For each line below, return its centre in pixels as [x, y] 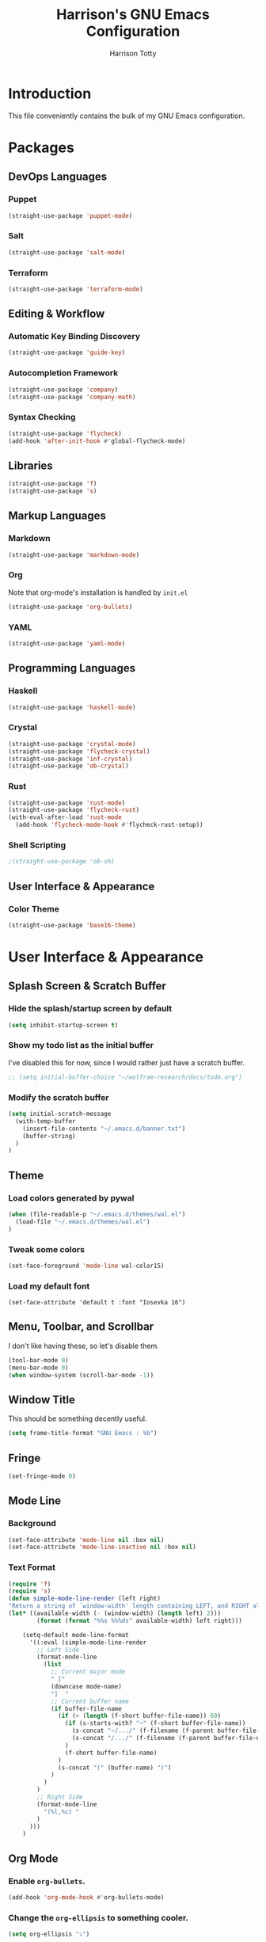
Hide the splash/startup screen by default [90, 1009]
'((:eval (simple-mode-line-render [88, 1642]
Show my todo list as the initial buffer [81, 1045]
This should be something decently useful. [78, 1418]
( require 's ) [30, 1591]
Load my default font [49, 1286]
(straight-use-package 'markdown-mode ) [74, 555]
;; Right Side [60, 1797]
